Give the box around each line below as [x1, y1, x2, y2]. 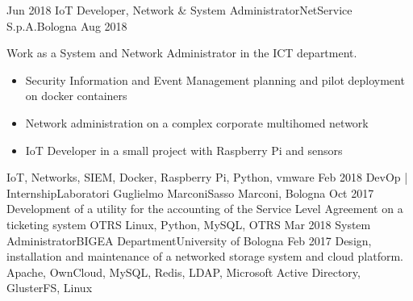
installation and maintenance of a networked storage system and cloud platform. [6, 248, 403, 265]
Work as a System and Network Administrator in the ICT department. [6, 44, 357, 61]
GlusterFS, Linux [6, 279, 93, 296]
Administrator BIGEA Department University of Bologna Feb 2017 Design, [6, 232, 372, 249]
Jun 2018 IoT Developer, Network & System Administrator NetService [6, 2, 353, 18]
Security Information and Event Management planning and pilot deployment [25, 71, 405, 88]
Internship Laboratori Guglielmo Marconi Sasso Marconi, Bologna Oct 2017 [6, 184, 374, 201]
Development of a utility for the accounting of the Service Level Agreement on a [6, 200, 403, 217]
